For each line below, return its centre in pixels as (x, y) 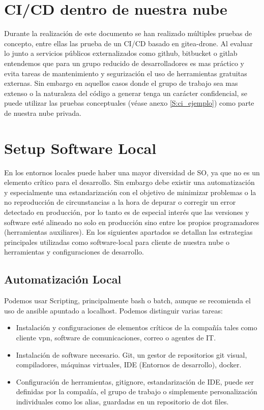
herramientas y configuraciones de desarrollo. (74, 252)
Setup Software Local (80, 148)
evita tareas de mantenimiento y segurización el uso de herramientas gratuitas (126, 73)
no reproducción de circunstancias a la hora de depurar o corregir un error (120, 202)
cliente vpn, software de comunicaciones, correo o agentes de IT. (116, 337)
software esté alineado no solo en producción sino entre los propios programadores (132, 222)
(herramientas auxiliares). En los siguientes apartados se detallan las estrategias (128, 232)
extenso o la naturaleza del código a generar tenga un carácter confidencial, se (126, 93)
